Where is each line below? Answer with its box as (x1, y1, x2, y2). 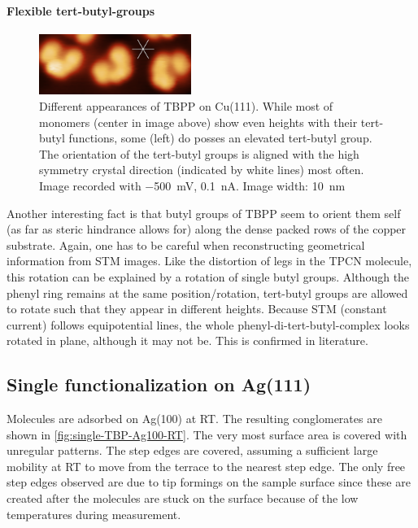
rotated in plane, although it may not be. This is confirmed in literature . (7, 332, 368, 349)
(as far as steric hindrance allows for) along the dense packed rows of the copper (7, 220, 407, 238)
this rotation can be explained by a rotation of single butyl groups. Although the (7, 268, 410, 285)
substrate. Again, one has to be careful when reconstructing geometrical (7, 236, 365, 253)
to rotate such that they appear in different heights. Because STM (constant (7, 300, 387, 317)
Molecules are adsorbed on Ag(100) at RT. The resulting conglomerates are (7, 410, 382, 427)
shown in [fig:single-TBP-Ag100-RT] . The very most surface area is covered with (7, 425, 407, 443)
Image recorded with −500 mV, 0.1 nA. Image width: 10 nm (39, 177, 346, 194)
